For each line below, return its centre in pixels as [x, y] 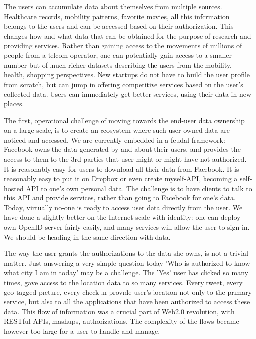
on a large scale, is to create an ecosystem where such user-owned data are [117, 130]
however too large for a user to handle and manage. [82, 331]
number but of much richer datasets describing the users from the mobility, [118, 65]
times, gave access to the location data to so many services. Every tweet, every [123, 282]
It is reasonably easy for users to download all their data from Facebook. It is [122, 169]
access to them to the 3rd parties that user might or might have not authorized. [125, 159]
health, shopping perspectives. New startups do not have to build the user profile [127, 74]
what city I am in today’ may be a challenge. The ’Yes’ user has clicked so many [126, 272]
